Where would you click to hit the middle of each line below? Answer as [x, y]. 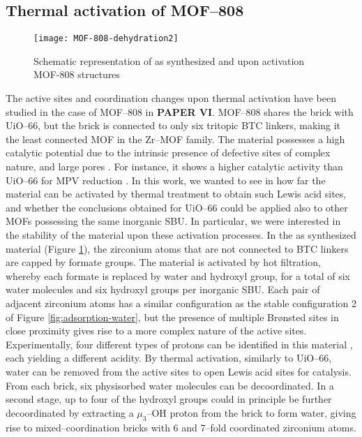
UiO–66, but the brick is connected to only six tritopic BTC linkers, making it [173, 125]
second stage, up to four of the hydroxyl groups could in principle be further [169, 399]
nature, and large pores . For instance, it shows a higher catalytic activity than [174, 166]
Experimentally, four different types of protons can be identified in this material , [179, 344]
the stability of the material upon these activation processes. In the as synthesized [181, 234]
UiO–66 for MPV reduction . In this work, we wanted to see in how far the [166, 180]
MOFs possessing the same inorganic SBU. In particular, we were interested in [173, 221]
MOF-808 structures [77, 74]
